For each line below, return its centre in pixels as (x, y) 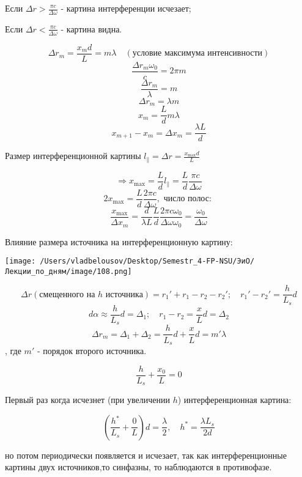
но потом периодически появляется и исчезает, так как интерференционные (146, 455)
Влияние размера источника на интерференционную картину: (119, 241)
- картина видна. (91, 28)
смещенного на (67, 294)
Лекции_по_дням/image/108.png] (68, 271)
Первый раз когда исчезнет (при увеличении (87, 400)
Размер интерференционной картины (73, 156)
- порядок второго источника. (92, 350)
